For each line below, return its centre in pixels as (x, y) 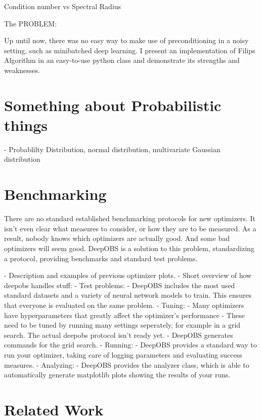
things (26, 125)
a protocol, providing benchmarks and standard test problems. (101, 258)
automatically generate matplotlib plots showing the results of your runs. (117, 375)
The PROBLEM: (31, 23)
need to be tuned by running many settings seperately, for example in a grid (122, 325)
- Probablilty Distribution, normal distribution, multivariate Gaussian (112, 149)
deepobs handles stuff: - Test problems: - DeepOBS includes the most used (120, 285)
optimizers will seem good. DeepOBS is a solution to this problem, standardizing (129, 248)
